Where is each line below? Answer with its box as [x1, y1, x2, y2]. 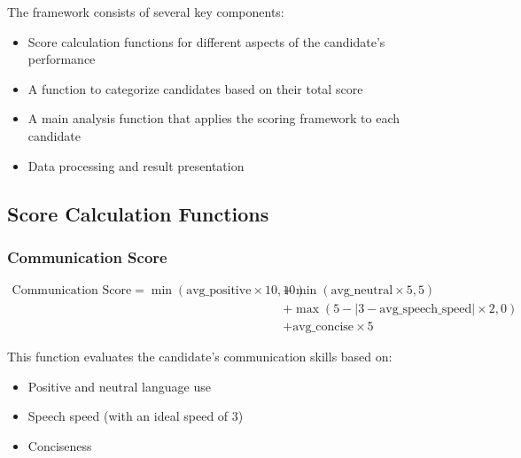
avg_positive [186, 284, 252, 298]
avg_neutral [330, 284, 393, 298]
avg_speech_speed [379, 303, 472, 316]
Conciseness [27, 437, 92, 455]
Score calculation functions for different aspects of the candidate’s [27, 32, 385, 50]
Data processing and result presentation [27, 156, 245, 175]
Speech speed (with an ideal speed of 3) [27, 407, 244, 425]
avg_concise [292, 321, 354, 334]
